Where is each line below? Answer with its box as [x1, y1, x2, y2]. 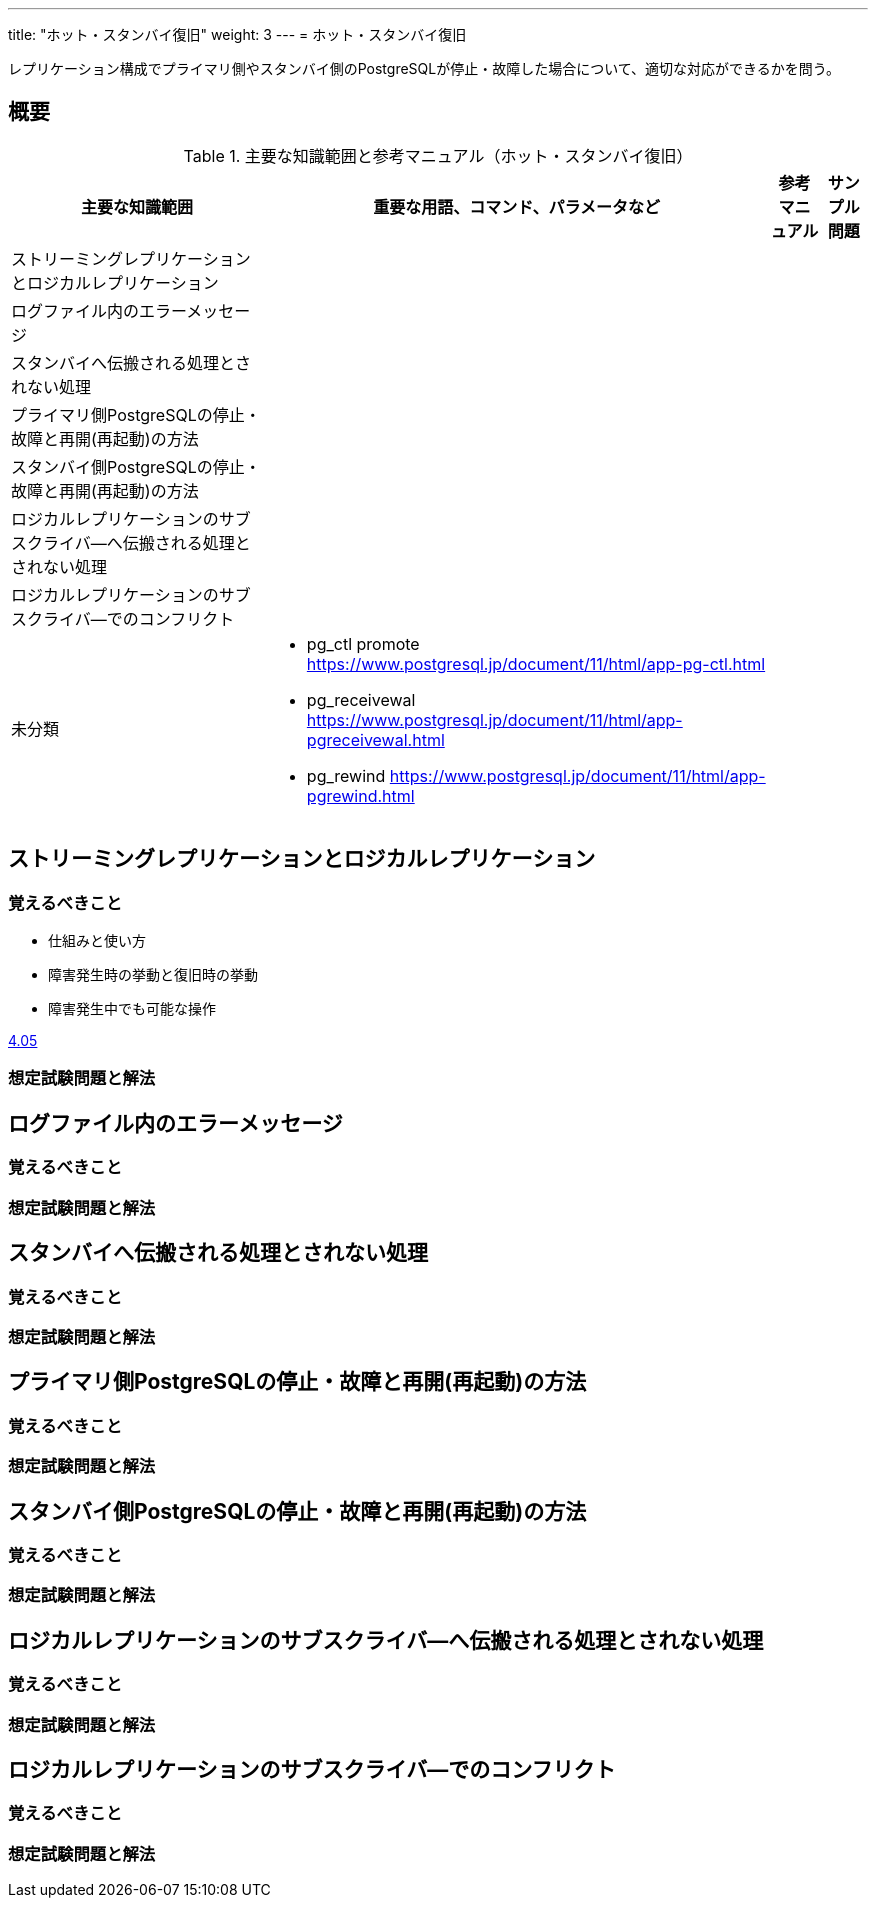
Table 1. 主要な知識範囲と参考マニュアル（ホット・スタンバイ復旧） [183, 145, 693, 166]
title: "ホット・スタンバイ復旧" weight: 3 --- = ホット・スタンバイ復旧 [8, 26, 467, 43]
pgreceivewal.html [306, 729, 445, 750]
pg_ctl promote [306, 633, 420, 654]
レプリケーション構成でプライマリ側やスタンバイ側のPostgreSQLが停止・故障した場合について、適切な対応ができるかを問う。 [8, 60, 840, 77]
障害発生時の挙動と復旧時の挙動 [48, 966, 258, 984]
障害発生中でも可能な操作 [48, 1000, 216, 1018]
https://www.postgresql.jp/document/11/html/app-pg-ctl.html [306, 653, 766, 674]
